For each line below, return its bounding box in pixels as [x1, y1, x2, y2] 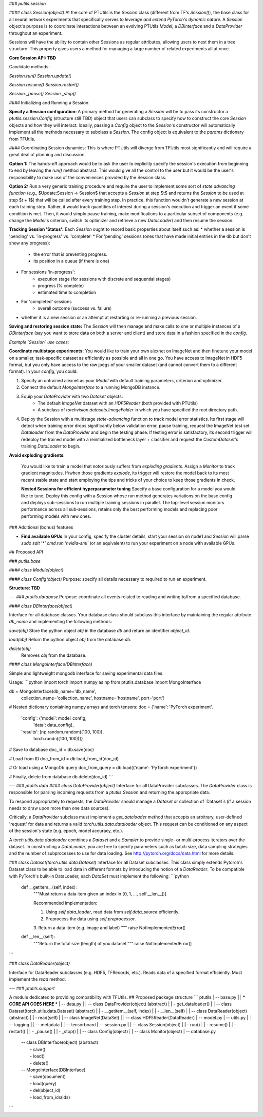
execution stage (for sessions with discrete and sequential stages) [38, 276, 171, 282]
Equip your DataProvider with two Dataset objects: [21, 393, 123, 399]
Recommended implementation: [33, 900, 97, 906]
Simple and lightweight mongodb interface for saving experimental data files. [9, 670, 164, 676]
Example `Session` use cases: [9, 339, 69, 345]
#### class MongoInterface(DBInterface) [9, 661, 93, 667]
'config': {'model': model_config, [21, 715, 87, 721]
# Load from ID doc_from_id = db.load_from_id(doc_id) [9, 755, 119, 761]
